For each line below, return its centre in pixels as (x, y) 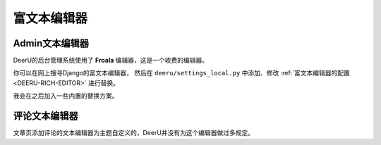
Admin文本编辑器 (51, 43)
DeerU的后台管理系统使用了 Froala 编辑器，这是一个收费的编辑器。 (111, 61)
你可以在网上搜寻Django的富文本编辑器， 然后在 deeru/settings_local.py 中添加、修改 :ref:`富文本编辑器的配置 (182, 73)
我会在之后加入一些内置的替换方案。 (66, 96)
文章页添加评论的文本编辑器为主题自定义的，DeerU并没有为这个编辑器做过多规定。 (134, 133)
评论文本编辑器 (46, 116)
